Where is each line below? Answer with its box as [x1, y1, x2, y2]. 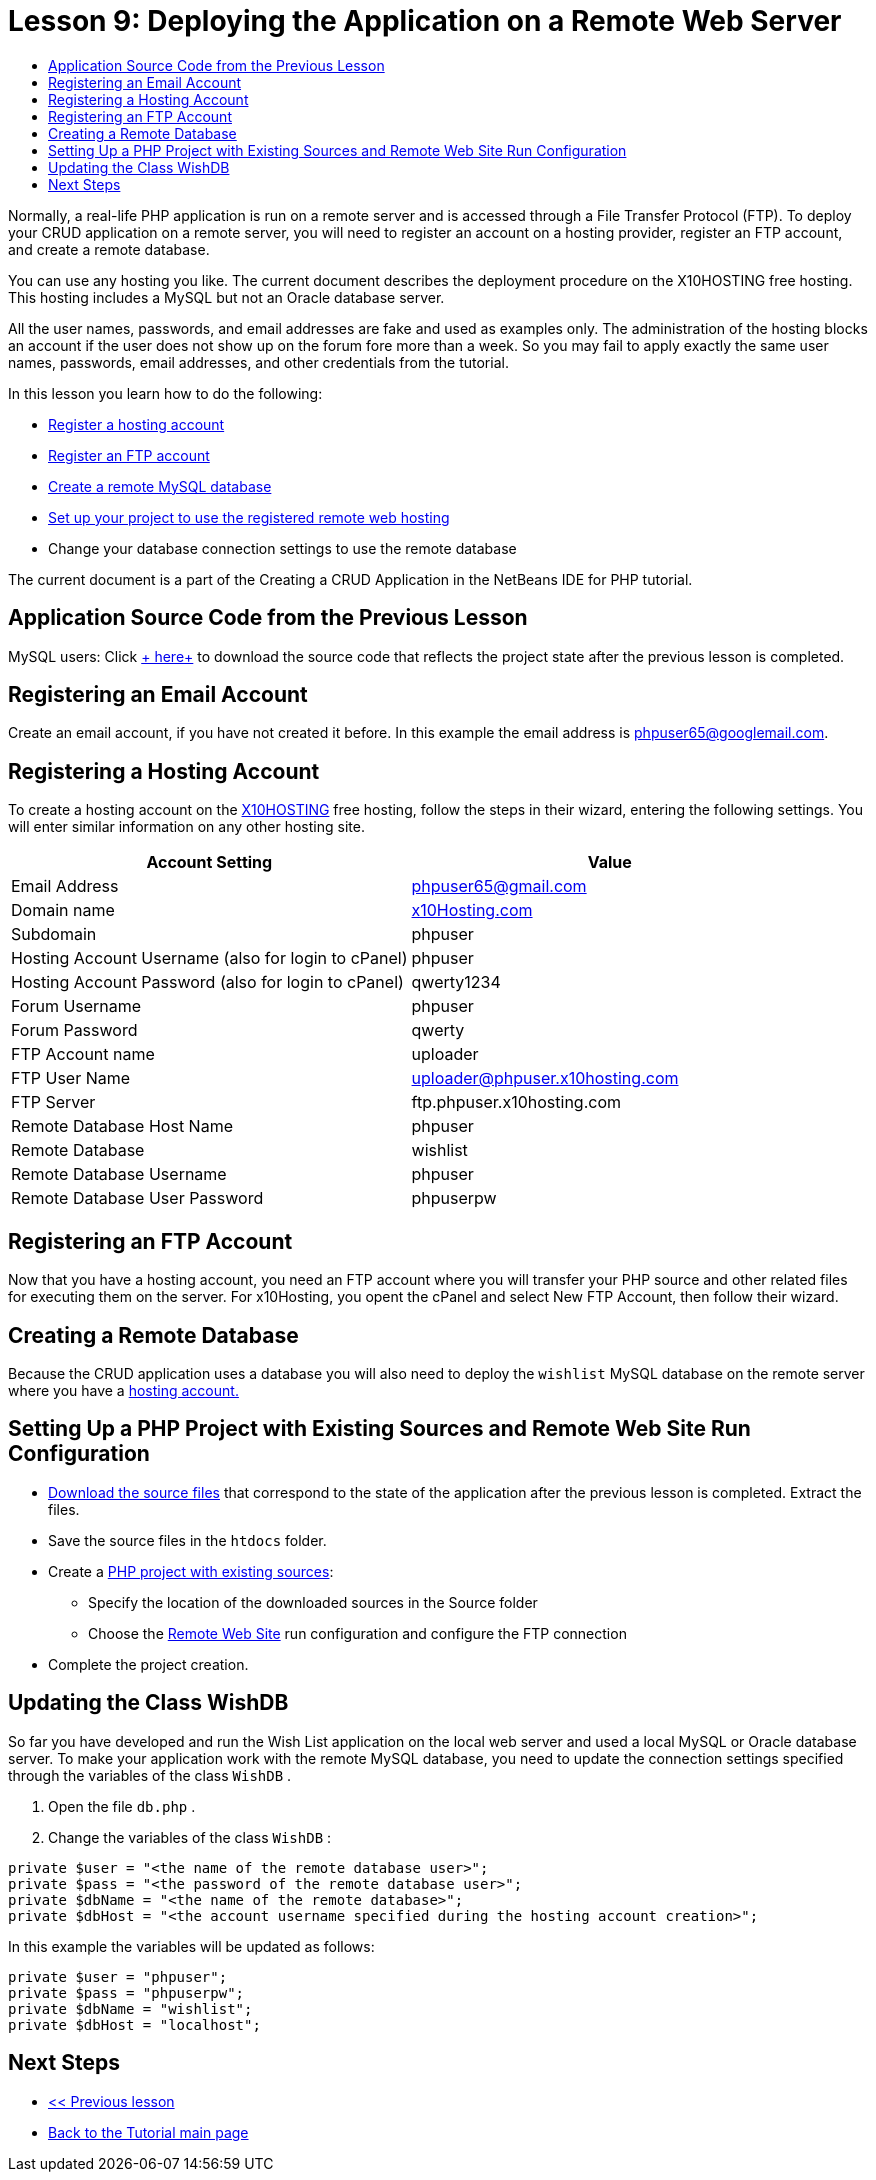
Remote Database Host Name [11, 1116, 233, 1137]
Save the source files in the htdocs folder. [48, 1531, 327, 1549]
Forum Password [11, 1020, 138, 1041]
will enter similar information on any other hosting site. [8, 818, 365, 836]
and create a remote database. [8, 240, 210, 258]
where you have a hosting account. [8, 1381, 239, 1399]
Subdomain [11, 924, 97, 945]
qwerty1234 [411, 972, 501, 993]
